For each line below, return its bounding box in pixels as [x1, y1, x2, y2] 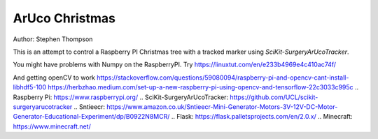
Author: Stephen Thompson [13, 35, 93, 43]
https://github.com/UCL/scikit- [230, 93, 318, 101]
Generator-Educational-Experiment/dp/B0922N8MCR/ [13, 112, 170, 121]
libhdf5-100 [13, 83, 47, 92]
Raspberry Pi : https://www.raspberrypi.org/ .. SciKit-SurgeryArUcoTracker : [13, 93, 229, 101]
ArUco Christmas [13, 10, 115, 26]
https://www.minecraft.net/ [13, 122, 91, 131]
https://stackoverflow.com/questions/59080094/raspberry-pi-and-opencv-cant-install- [97, 73, 349, 82]
